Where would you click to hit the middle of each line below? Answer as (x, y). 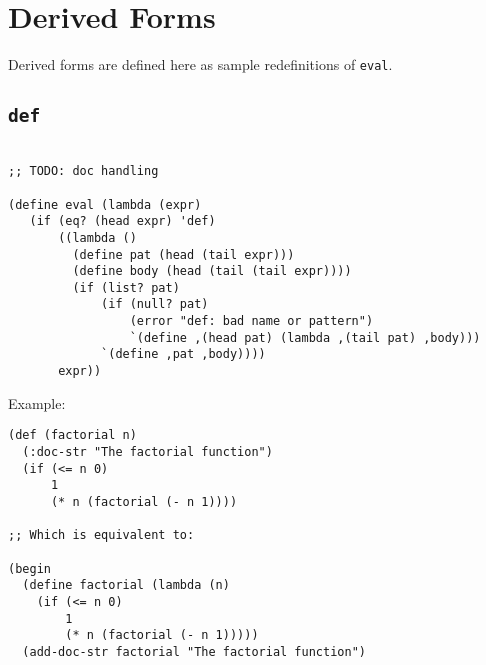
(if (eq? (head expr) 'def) (122, 221)
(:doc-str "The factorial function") (147, 452)
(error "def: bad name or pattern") (251, 321)
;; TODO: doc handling (83, 171)
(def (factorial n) (72, 435)
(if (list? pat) (126, 287)
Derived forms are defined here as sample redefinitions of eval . (200, 64)
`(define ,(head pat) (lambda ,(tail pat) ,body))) (305, 337)
